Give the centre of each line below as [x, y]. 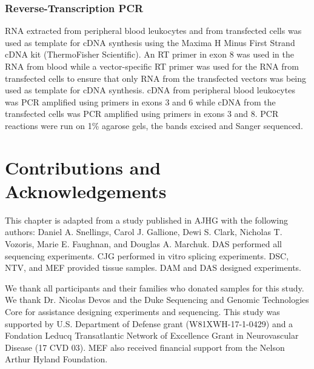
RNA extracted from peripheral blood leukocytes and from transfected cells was [153, 31]
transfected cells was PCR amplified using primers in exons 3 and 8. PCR [142, 114]
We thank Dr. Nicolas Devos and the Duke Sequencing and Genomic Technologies [157, 300]
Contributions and [83, 167]
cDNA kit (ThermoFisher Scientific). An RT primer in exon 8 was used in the [149, 54]
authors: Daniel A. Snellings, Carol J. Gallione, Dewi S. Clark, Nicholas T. [144, 232]
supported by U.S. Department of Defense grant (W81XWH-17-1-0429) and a [149, 323]
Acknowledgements [86, 191]
